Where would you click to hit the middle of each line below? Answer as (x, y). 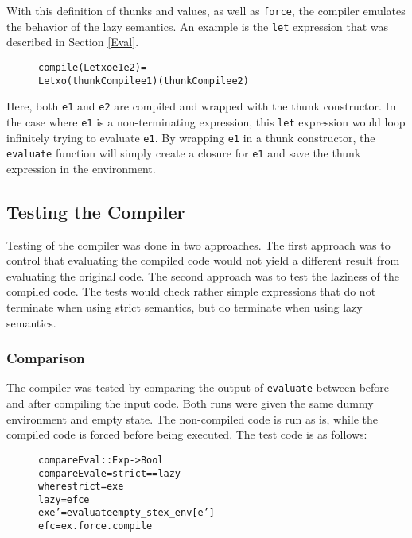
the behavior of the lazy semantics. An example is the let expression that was (198, 26)
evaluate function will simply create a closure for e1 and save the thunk (184, 153)
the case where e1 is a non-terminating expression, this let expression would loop (206, 121)
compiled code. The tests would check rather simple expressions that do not (191, 291)
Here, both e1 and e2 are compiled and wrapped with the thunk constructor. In (201, 106)
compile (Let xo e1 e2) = (93, 67)
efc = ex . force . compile (95, 526)
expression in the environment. (81, 168)
